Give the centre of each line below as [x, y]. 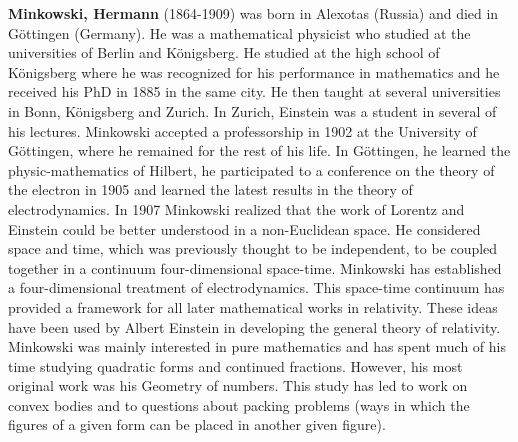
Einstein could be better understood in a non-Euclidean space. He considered [244, 228]
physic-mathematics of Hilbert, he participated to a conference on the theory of [251, 169]
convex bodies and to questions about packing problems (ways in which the [239, 404]
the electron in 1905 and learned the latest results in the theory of [210, 189]
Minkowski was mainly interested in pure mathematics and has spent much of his [257, 346]
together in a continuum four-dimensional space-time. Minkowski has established [255, 267]
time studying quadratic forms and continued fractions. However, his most [235, 365]
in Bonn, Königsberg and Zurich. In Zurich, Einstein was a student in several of [252, 110]
